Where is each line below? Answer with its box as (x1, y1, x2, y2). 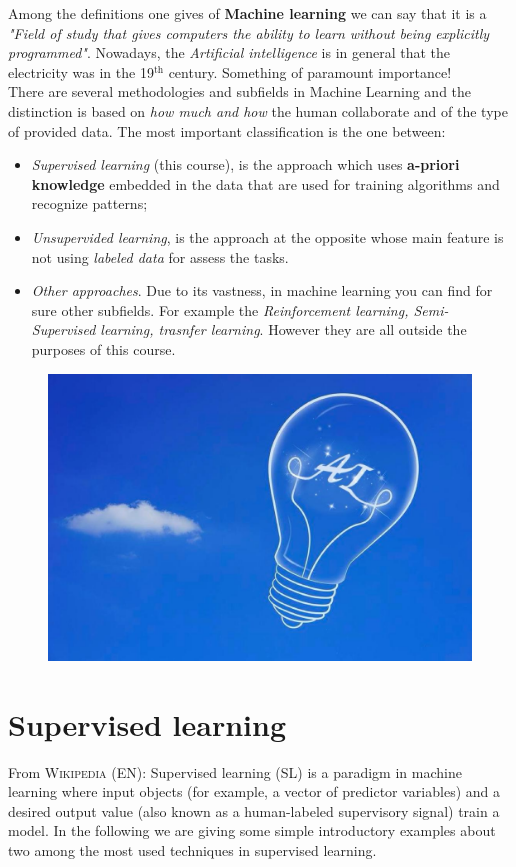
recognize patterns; (31, 193, 148, 214)
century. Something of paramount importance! (168, 61, 452, 82)
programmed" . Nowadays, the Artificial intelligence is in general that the (8, 42, 451, 63)
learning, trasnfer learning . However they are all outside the (100, 319, 467, 340)
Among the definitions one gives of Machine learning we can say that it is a (8, 3, 487, 23)
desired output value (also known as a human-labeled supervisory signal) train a (8, 800, 500, 821)
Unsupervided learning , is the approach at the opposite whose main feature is (31, 226, 504, 247)
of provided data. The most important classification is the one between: (8, 120, 446, 141)
